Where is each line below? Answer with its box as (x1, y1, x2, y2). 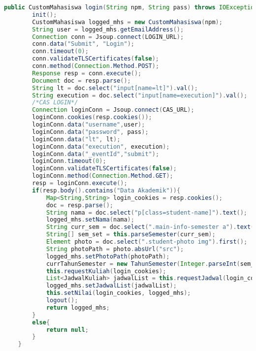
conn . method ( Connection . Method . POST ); (32, 63, 160, 69)
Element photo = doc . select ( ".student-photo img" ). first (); (46, 238, 248, 245)
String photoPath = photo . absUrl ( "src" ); (46, 245, 184, 253)
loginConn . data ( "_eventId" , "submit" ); (32, 150, 160, 158)
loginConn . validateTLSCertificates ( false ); (32, 165, 177, 172)
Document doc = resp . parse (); (32, 77, 131, 84)
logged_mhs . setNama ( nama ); (46, 216, 134, 223)
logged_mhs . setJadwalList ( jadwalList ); (46, 282, 177, 289)
